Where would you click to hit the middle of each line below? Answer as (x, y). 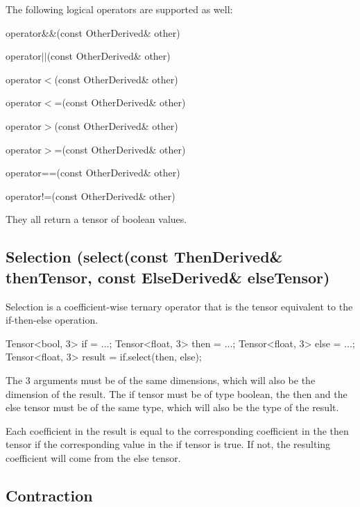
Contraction (49, 495)
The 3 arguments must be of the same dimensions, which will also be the (161, 380)
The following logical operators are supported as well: (119, 9)
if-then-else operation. (52, 320)
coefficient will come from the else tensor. (93, 457)
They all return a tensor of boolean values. (96, 219)
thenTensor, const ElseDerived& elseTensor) (168, 277)
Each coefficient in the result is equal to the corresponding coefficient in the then (177, 430)
